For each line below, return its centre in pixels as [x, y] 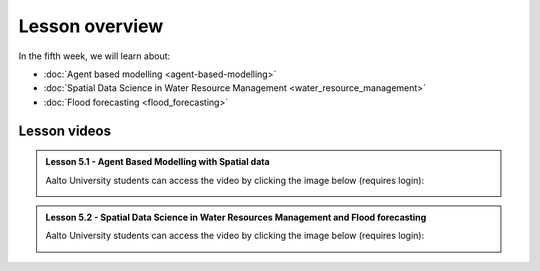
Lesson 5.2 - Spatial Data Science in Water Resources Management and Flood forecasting [236, 217]
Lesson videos [65, 130]
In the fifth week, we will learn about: [94, 56]
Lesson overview [91, 26]
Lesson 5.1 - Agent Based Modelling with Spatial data [157, 162]
